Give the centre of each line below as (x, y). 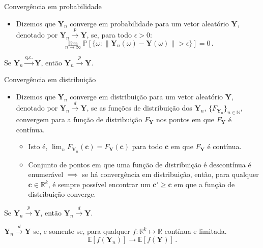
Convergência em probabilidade (53, 6)
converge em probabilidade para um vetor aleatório (149, 23)
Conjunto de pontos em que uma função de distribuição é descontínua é (140, 164)
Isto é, (38, 146)
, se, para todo (109, 34)
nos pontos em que (185, 119)
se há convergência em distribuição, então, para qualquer (170, 174)
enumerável (46, 174)
